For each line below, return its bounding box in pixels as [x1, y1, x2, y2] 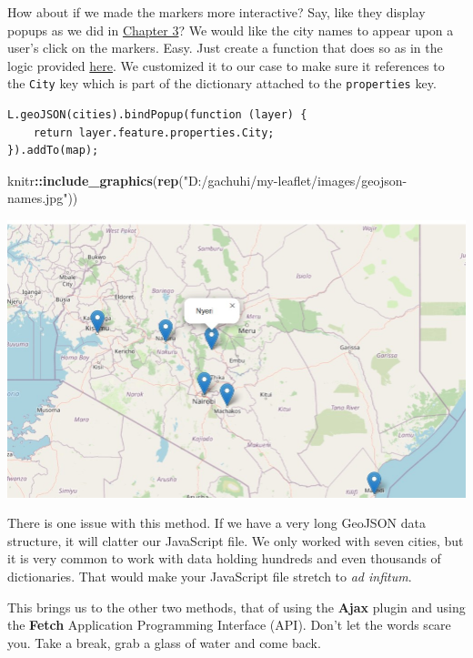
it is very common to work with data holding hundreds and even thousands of [7, 549, 441, 568]
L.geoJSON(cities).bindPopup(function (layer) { [7, 108, 307, 122]
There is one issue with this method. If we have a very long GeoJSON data [7, 513, 426, 532]
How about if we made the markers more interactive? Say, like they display [7, 3, 426, 21]
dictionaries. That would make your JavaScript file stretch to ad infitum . [7, 567, 412, 586]
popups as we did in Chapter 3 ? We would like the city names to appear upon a [7, 20, 454, 39]
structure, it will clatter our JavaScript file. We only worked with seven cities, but [7, 531, 464, 550]
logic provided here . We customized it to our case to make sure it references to [7, 56, 445, 75]
